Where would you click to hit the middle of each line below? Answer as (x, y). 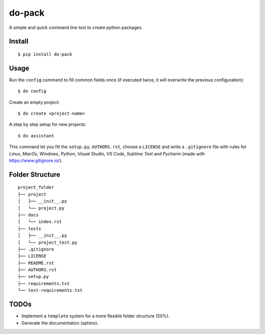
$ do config (32, 91)
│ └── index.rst (40, 222)
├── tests (29, 229)
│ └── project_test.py (48, 242)
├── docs (28, 215)
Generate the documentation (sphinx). (60, 323)
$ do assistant (36, 136)
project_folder (36, 187)
